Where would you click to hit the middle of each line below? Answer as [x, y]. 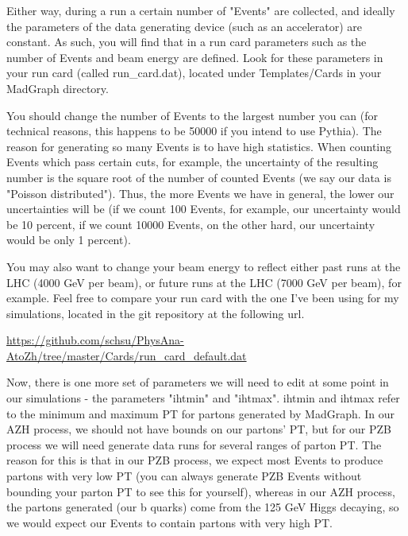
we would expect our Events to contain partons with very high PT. [169, 522]
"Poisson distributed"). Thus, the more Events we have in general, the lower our [200, 193]
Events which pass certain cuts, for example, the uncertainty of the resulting [192, 162]
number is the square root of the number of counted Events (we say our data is [199, 177]
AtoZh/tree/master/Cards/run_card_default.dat [127, 355]
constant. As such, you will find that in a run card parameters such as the [187, 42]
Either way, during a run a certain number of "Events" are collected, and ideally [201, 10]
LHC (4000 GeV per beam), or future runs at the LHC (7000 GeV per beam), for [204, 282]
